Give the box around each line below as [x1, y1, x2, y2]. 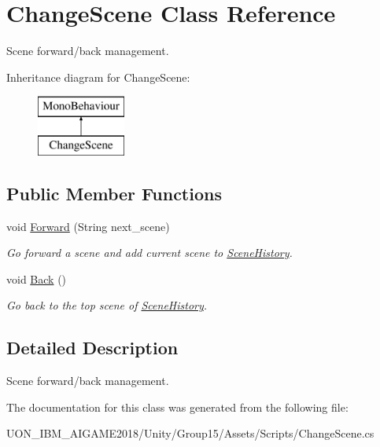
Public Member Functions [6, 181, 222, 205]
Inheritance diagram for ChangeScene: [6, 68, 190, 85]
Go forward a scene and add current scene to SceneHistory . [6, 244, 293, 261]
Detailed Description [6, 335, 179, 360]
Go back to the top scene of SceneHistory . [6, 297, 208, 313]
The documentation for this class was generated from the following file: [6, 398, 349, 415]
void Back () [6, 270, 67, 287]
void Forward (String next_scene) [6, 218, 170, 234]
